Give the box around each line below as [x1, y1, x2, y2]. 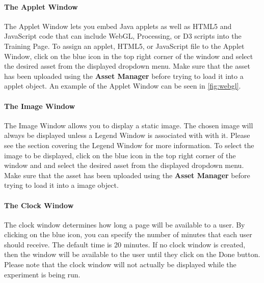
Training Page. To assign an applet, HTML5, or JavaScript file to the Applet [4, 40, 245, 51]
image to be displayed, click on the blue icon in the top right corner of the [4, 150, 236, 160]
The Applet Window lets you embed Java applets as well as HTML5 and [4, 20, 232, 31]
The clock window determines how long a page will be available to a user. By [4, 219, 245, 230]
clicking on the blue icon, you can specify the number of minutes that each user [4, 229, 252, 240]
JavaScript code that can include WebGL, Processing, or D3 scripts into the [4, 31, 242, 41]
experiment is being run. [4, 269, 81, 279]
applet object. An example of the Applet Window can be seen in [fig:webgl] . [4, 80, 241, 91]
